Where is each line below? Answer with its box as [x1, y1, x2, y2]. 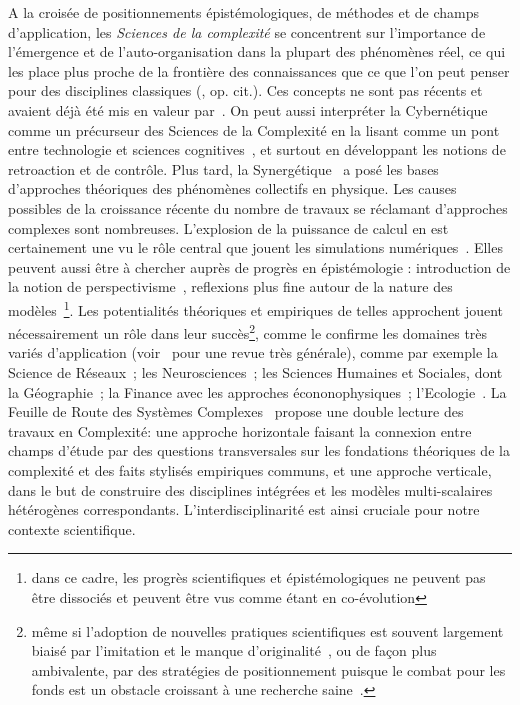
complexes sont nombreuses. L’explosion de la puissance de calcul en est [8, 217, 449, 238]
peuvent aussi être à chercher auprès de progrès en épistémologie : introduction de [8, 256, 511, 277]
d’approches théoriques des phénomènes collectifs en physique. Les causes [8, 178, 457, 199]
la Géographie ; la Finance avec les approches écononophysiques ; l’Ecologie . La [8, 381, 507, 402]
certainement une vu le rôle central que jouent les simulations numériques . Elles [8, 237, 503, 258]
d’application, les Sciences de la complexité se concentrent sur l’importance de [8, 21, 486, 42]
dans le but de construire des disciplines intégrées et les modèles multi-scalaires [8, 479, 493, 500]
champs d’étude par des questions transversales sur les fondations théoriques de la [8, 440, 510, 461]
